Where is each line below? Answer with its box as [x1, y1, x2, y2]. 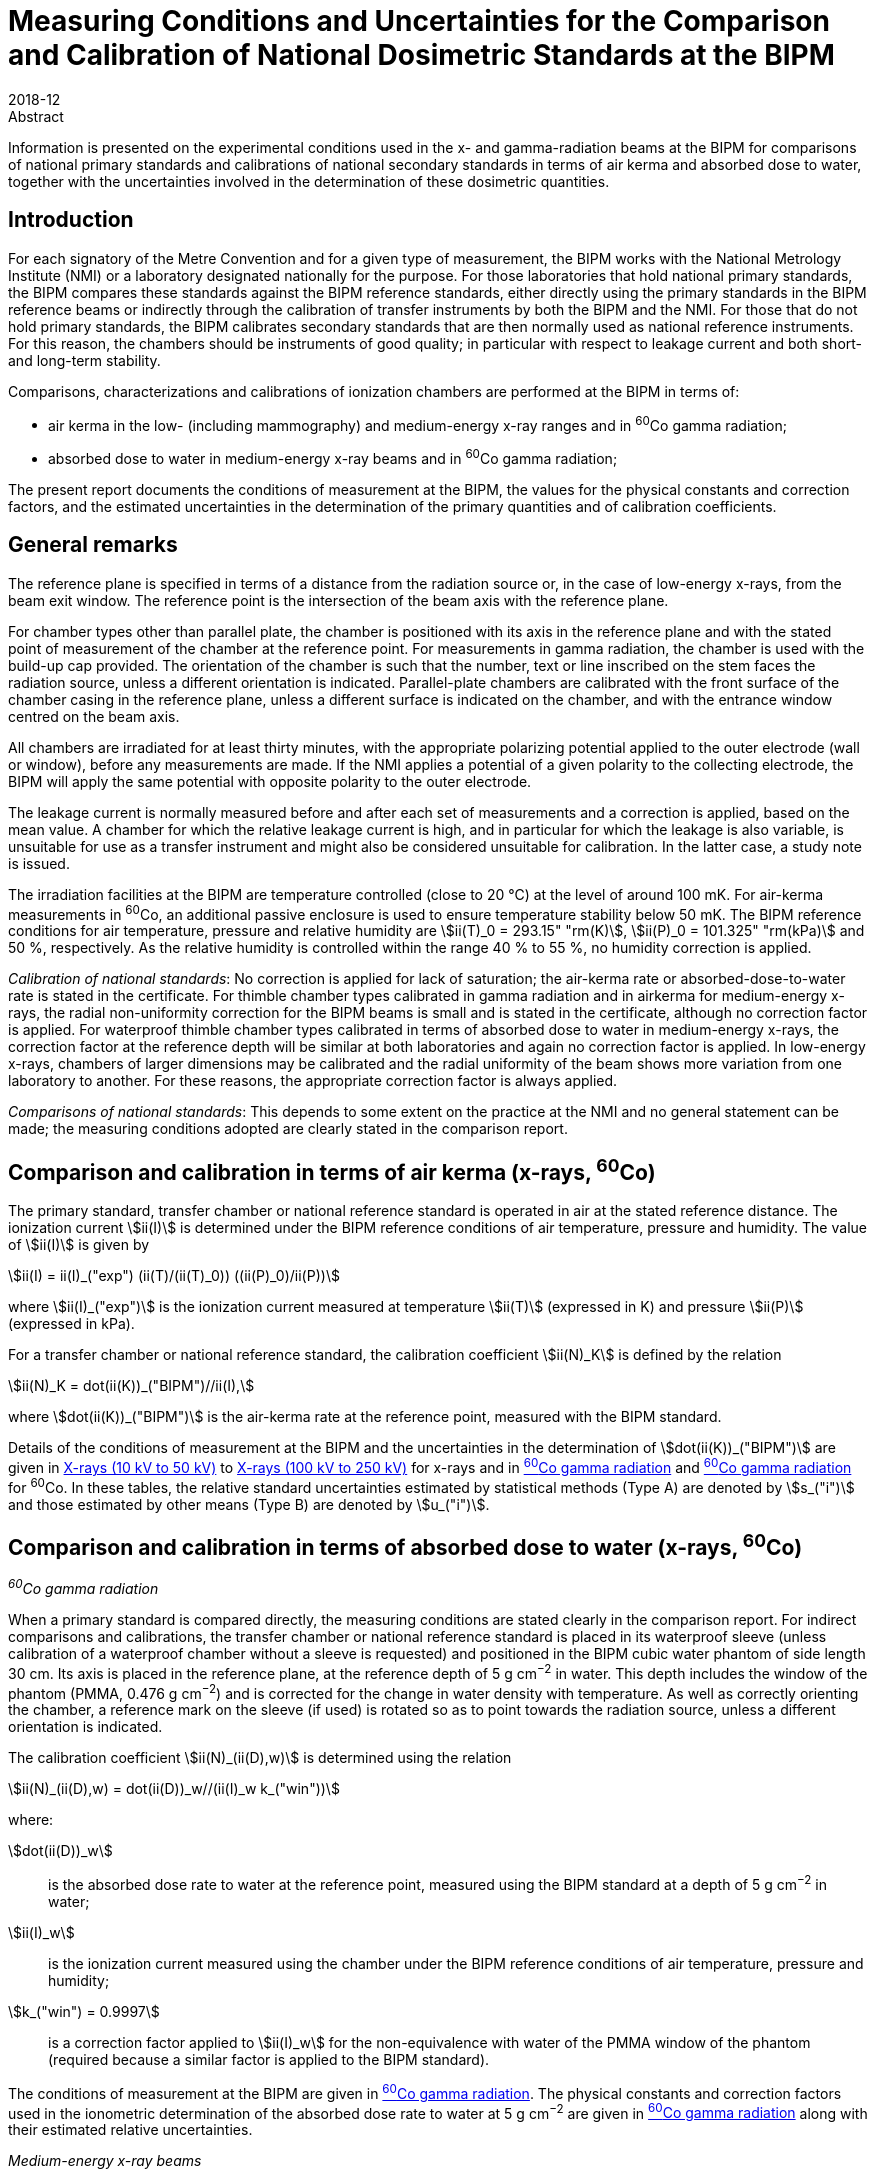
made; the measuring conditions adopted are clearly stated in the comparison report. [8, 1120, 568, 1138]
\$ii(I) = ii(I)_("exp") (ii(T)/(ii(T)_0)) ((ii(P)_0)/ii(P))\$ [8, 1267, 340, 1285]
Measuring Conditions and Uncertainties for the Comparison [8, 4, 830, 38]
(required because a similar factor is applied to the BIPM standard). [48, 2051, 490, 2069]
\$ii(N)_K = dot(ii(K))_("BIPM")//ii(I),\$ [8, 1377, 255, 1395]
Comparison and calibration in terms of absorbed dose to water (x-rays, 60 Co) [8, 1529, 803, 1560]
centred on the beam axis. [8, 707, 180, 725]
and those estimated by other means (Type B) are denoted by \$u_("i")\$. [8, 1495, 490, 1513]
